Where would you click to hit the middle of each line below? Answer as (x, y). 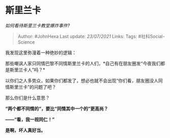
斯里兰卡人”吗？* (27, 70)
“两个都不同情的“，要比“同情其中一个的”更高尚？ (57, 108)
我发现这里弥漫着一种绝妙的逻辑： (41, 52)
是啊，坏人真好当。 (25, 130)
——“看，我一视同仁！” (30, 119)
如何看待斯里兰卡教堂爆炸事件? (38, 25)
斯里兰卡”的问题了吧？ (33, 87)
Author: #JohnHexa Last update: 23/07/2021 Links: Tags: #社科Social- (91, 36)
